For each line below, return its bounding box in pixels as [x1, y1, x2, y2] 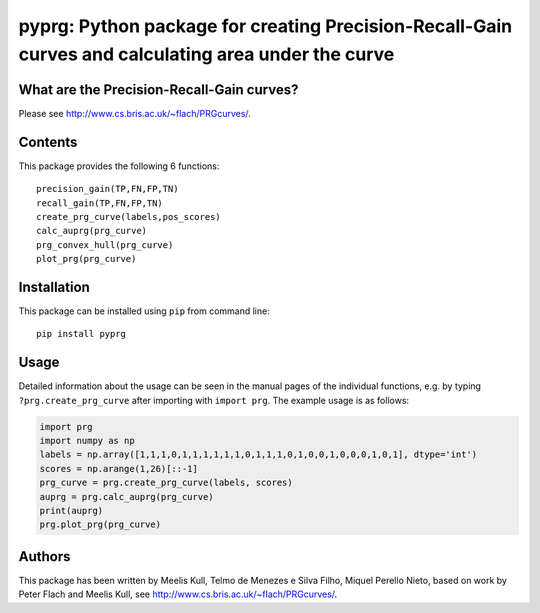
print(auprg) [39, 505, 104, 517]
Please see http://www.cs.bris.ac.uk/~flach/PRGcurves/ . [18, 107, 252, 119]
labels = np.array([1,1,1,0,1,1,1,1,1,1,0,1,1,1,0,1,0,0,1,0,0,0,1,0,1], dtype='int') [39, 449, 478, 460]
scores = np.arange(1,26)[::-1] [39, 463, 199, 474]
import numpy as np [39, 435, 135, 447]
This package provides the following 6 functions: [18, 160, 220, 172]
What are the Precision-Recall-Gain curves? [18, 81, 299, 98]
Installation [18, 278, 90, 295]
